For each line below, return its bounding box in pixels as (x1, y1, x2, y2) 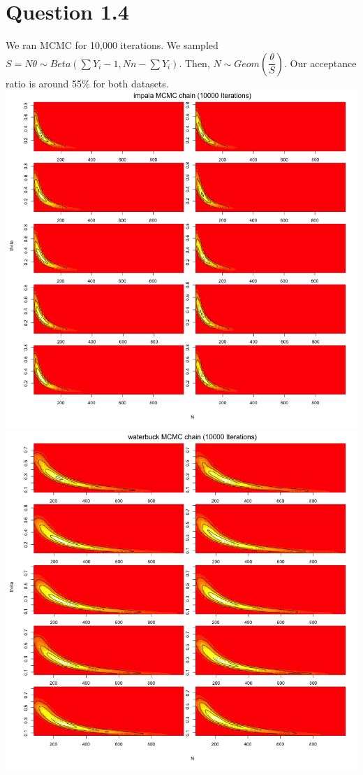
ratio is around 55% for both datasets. (6, 76, 169, 90)
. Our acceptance (283, 55, 357, 70)
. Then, (179, 55, 210, 70)
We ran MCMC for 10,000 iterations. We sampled (6, 38, 218, 52)
